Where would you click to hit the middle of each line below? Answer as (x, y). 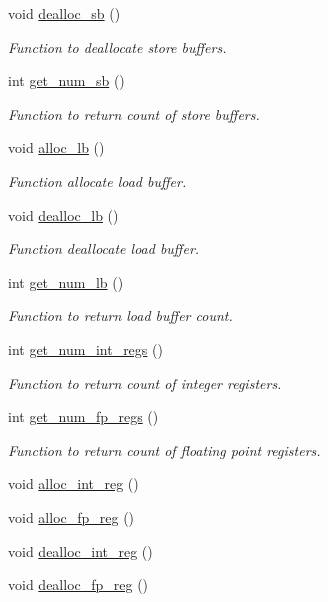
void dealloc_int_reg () (80, 550)
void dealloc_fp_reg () (78, 584)
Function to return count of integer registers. (145, 382)
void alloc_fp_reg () (71, 516)
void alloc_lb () (56, 147)
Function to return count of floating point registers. (164, 449)
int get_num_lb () (66, 281)
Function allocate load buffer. (97, 180)
